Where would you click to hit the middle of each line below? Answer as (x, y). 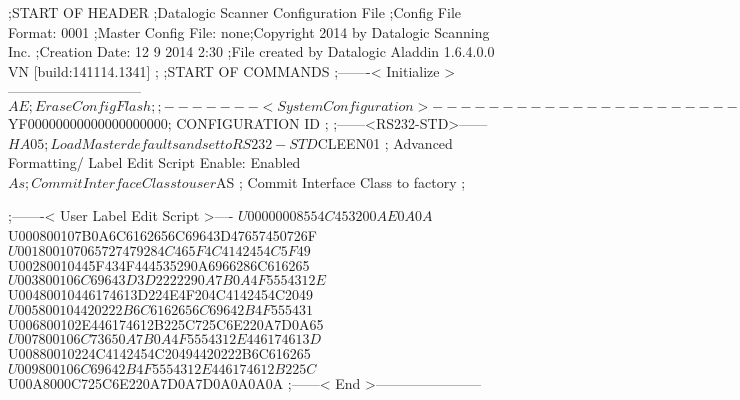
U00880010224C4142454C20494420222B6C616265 (159, 353)
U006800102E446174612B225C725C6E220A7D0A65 (166, 323)
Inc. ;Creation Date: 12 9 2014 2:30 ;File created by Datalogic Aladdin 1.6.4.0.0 (251, 51)
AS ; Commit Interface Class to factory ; (341, 181)
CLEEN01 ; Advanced (385, 142)
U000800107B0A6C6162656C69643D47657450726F (162, 234)
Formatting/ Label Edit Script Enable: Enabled (154, 162)
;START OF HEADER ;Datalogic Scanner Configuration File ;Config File (234, 12)
